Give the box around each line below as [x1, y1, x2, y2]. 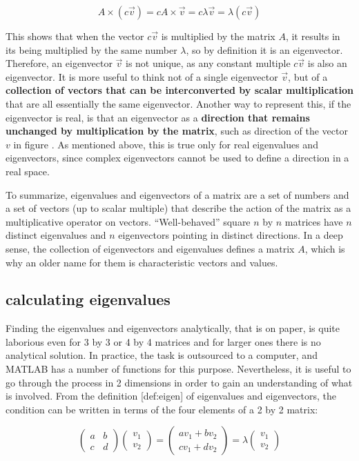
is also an [307, 56, 347, 70]
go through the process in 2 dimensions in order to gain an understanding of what [6, 375, 353, 389]
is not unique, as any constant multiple [125, 56, 291, 70]
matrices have [284, 214, 343, 228]
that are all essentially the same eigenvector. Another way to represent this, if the [6, 96, 351, 110]
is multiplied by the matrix [161, 29, 275, 43]
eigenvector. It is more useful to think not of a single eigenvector [6, 69, 278, 84]
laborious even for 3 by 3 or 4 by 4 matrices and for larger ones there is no [6, 334, 321, 349]
